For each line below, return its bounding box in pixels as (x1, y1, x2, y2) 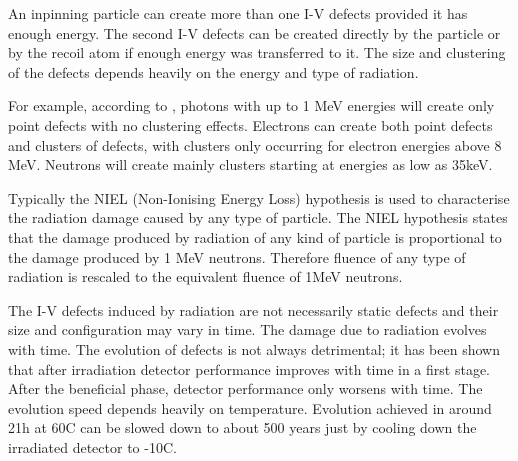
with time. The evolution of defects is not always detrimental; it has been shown (8, 338, 500, 359)
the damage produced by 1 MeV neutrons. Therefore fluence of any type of (8, 246, 466, 267)
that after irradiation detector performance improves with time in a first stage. (8, 358, 490, 379)
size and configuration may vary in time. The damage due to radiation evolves (8, 319, 487, 340)
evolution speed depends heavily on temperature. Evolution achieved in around (8, 397, 492, 418)
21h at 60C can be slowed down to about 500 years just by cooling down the (8, 417, 477, 438)
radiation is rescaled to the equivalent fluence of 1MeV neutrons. (8, 266, 403, 287)
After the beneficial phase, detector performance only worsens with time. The (8, 378, 483, 399)
